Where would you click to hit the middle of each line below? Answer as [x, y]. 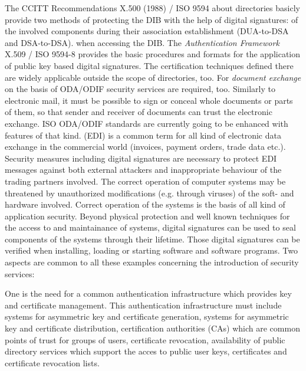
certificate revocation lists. [52, 362]
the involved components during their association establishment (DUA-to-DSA [147, 31]
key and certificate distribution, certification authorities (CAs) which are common [152, 328]
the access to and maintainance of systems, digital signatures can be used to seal [150, 227]
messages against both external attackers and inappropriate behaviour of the [143, 170]
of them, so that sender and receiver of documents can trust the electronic [139, 112]
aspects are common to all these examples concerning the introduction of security [152, 262]
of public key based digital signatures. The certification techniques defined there [149, 65]
